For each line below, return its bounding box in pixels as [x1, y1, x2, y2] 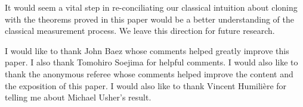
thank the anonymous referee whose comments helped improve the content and [5, 67, 293, 80]
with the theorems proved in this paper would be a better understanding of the [5, 12, 295, 25]
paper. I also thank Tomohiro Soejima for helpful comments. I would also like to [5, 56, 298, 68]
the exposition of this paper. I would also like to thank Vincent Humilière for [5, 79, 287, 92]
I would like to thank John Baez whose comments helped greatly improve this [5, 44, 289, 56]
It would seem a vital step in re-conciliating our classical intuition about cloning [5, 1, 298, 13]
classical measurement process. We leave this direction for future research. [5, 24, 275, 37]
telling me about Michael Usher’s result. [5, 91, 151, 103]
